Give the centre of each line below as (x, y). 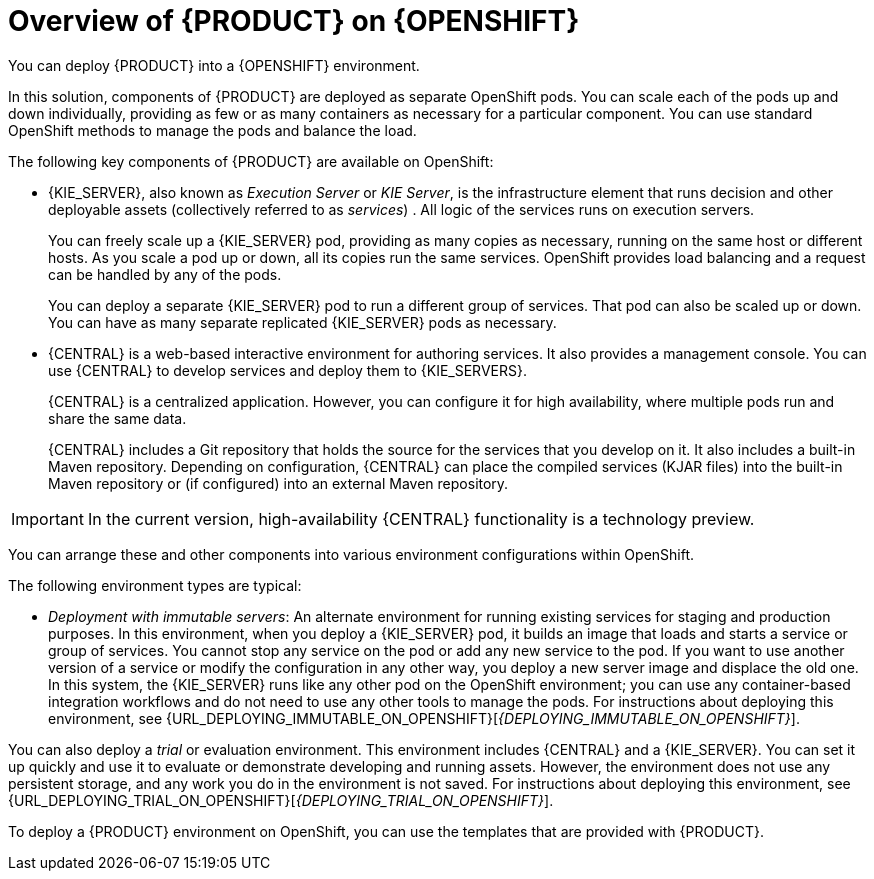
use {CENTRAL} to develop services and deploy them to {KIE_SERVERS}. (287, 370)
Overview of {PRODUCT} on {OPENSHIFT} (294, 21)
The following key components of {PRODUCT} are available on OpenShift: (251, 161)
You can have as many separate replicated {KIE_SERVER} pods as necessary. (302, 322)
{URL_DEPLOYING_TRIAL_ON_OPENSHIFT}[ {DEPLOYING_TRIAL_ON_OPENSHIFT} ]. (281, 800)
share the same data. (117, 418)
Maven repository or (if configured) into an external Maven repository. (278, 483)
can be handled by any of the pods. (165, 274)
